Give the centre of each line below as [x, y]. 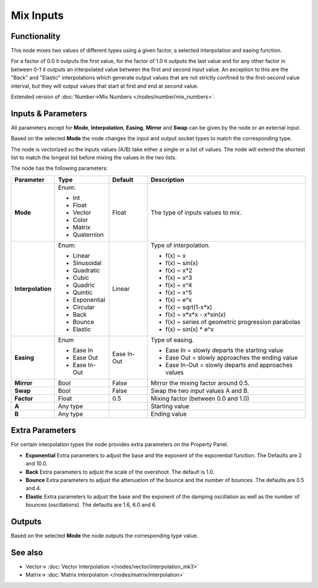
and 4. [33, 488]
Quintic [83, 292]
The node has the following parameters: [59, 169]
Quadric [84, 285]
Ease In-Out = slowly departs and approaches [229, 365]
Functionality [36, 36]
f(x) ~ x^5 [179, 292]
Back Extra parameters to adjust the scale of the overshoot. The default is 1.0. [120, 472]
